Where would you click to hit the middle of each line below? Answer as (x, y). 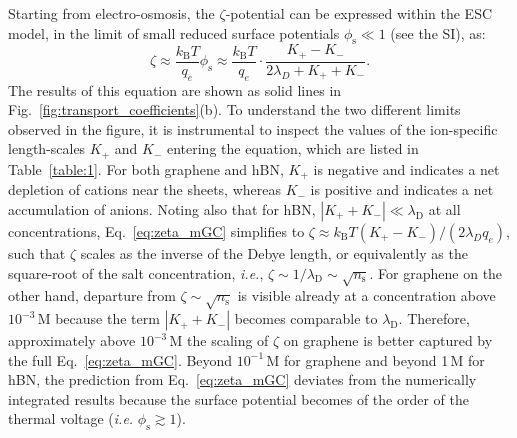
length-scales (47, 148)
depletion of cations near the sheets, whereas (144, 189)
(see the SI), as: (438, 32)
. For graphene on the (436, 272)
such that (37, 252)
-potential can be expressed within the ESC (359, 13)
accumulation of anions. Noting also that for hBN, (162, 208)
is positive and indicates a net (402, 189)
